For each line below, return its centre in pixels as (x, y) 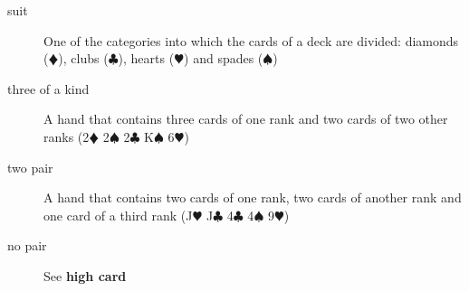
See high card (85, 275)
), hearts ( (146, 58)
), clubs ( (83, 58)
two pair (30, 167)
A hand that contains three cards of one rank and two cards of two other (246, 119)
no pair (27, 245)
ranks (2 (67, 136)
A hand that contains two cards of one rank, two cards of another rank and (253, 197)
